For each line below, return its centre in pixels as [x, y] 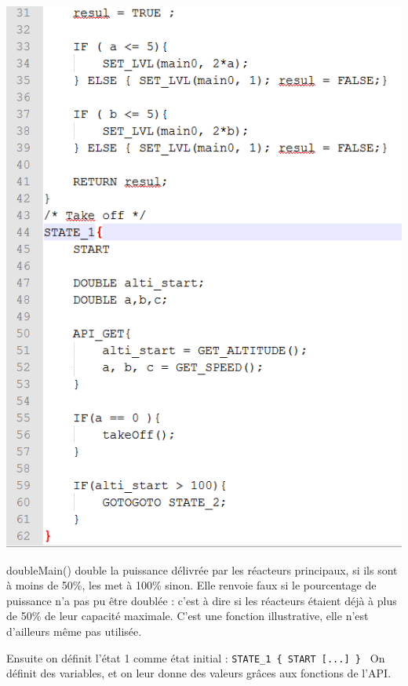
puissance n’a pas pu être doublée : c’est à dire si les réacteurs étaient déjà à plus [202, 600]
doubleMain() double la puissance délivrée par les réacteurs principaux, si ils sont [202, 569]
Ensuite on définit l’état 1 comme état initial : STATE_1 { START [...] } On [196, 657]
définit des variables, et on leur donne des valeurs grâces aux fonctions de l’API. [199, 673]
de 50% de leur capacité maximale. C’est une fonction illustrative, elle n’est [188, 616]
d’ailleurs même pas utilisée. [74, 631]
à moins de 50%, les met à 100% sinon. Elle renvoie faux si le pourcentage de [191, 585]
